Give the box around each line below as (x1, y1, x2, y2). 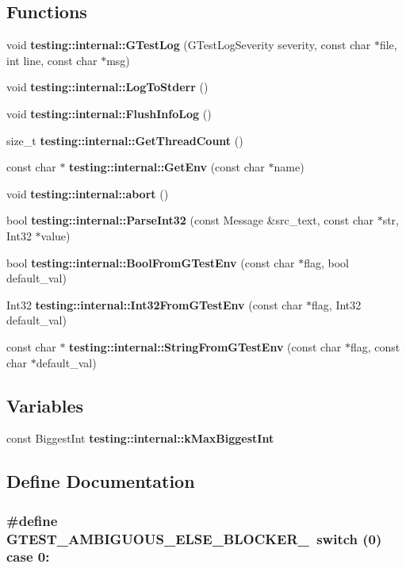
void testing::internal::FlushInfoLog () (6, 105, 212, 121)
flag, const (350, 338, 400, 355)
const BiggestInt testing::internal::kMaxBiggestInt (6, 430, 274, 447)
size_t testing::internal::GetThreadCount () (6, 132, 243, 148)
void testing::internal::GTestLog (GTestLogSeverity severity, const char (6, 36, 371, 53)
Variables (6, 393, 84, 417)
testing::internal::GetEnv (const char (69, 159, 265, 175)
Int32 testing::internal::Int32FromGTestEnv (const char (6, 296, 303, 313)
